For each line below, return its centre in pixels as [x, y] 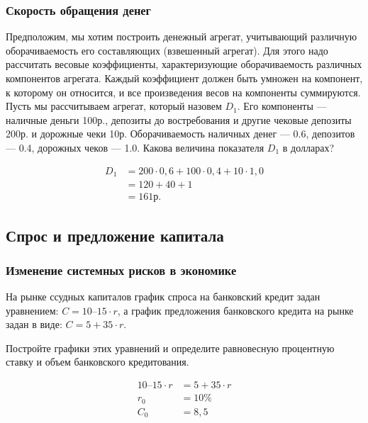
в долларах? [308, 147]
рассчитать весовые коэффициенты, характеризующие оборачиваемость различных [184, 64]
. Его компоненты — [282, 106]
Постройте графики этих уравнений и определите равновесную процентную [170, 348]
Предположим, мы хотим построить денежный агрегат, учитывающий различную [182, 36]
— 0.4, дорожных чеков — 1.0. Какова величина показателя [135, 147]
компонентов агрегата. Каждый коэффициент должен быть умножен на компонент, [184, 78]
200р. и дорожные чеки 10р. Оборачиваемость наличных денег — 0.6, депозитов [180, 134]
